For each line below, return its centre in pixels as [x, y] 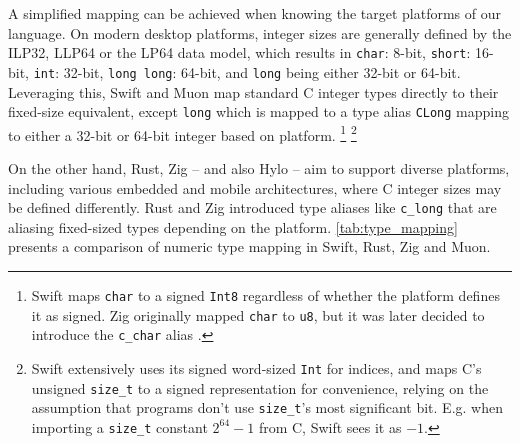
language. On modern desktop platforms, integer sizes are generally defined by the [260, 32]
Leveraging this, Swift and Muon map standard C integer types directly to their [253, 91]
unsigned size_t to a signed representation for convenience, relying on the [260, 387]
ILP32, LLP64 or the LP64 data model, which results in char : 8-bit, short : [239, 52]
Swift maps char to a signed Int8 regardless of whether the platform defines [265, 295]
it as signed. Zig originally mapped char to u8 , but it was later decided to [258, 314]
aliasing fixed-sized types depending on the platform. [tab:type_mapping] [233, 226]
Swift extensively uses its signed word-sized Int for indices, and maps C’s [256, 368]
